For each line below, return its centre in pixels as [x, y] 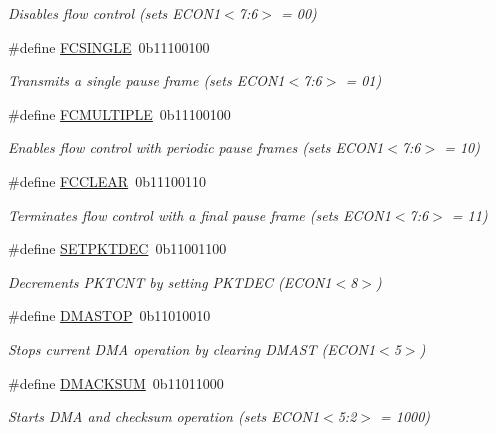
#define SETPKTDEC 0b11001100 [117, 248]
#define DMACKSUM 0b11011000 [116, 382]
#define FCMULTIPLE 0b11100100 [119, 113]
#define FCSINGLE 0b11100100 [109, 46]
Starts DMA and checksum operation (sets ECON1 [164, 416]
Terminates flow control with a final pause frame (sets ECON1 [199, 214]
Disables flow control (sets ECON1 [114, 13]
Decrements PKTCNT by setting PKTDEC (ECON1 [170, 281]
